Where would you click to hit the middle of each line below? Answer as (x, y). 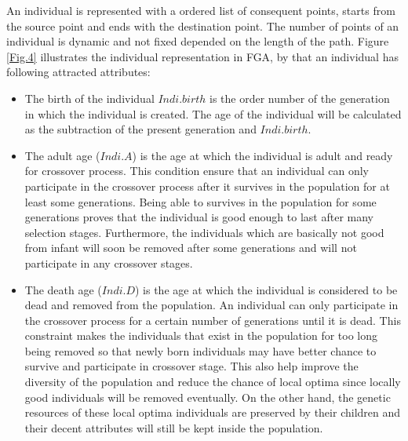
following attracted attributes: (78, 72)
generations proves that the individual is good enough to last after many (199, 217)
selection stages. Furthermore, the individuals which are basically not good (204, 232)
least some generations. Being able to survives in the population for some (200, 201)
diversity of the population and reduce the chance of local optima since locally (213, 382)
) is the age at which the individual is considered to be (266, 289)
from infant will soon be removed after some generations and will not (191, 248)
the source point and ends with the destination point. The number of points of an (203, 26)
